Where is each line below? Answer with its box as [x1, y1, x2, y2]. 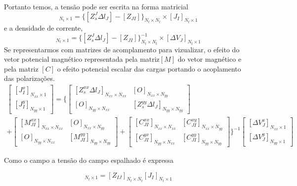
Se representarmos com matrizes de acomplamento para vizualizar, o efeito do [4, 44, 240, 54]
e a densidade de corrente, [4, 23, 83, 33]
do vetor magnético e [177, 54, 242, 64]
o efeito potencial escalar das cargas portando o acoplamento [57, 63, 241, 74]
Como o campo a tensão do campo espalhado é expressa [4, 154, 173, 165]
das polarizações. [4, 73, 55, 83]
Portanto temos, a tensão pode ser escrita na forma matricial [4, 1, 188, 11]
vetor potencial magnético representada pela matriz [4, 54, 160, 64]
